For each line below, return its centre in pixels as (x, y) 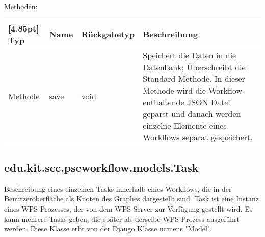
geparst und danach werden (192, 113)
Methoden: (21, 6)
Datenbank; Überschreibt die (194, 67)
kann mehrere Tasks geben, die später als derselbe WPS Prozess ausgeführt (122, 218)
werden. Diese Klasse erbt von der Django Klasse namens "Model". (108, 229)
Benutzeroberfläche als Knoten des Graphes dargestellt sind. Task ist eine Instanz (131, 199)
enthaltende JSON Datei (187, 102)
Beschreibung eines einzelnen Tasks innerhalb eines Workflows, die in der (118, 188)
